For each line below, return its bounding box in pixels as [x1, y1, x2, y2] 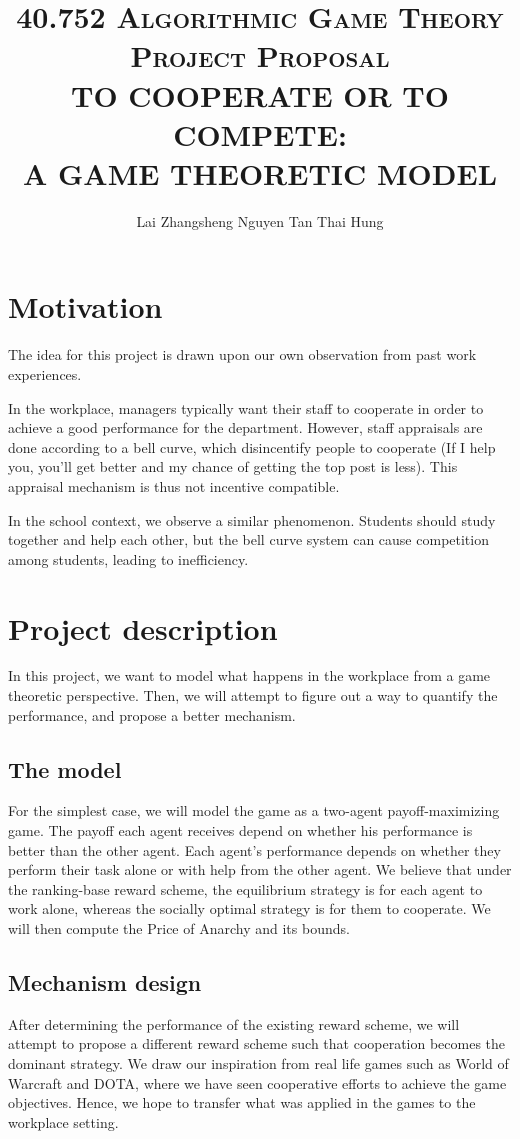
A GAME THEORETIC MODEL [22, 152, 498, 193]
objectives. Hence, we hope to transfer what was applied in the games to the [8, 1092, 476, 1113]
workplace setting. [8, 1111, 119, 1132]
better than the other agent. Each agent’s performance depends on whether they [8, 839, 501, 860]
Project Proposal [130, 35, 390, 76]
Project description [8, 607, 278, 648]
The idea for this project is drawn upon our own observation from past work [8, 344, 477, 365]
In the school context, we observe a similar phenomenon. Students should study [8, 509, 496, 530]
